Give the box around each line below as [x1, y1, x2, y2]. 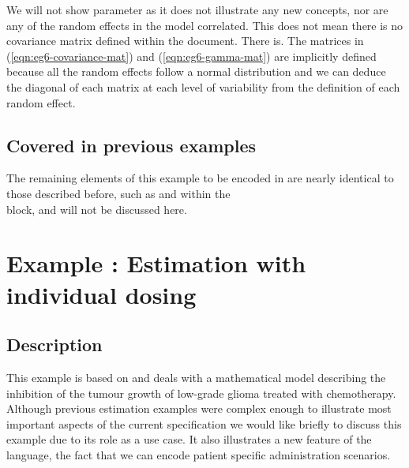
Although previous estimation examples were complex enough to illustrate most [6, 400, 392, 417]
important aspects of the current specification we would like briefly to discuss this [6, 415, 402, 432]
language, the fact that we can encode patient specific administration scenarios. [6, 446, 391, 462]
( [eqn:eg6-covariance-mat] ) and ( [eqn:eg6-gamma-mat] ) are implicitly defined [6, 47, 377, 64]
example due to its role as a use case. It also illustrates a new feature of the [6, 431, 372, 447]
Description [6, 332, 103, 357]
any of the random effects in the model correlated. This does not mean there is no [6, 17, 403, 33]
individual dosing [6, 278, 197, 310]
